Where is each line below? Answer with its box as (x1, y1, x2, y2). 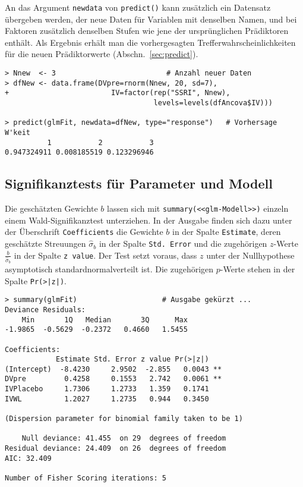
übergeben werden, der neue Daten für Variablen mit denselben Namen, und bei (5, 12, 297, 25)
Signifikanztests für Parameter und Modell (5, 174, 273, 193)
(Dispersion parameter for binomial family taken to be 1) (5, 414, 243, 423)
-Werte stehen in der (220, 262, 295, 275)
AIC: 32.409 (5, 454, 52, 463)
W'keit (5, 128, 30, 137)
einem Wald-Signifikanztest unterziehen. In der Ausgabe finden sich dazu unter (5, 213, 292, 226)
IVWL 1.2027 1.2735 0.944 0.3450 (5, 394, 209, 403)
